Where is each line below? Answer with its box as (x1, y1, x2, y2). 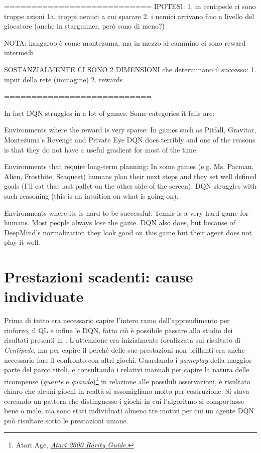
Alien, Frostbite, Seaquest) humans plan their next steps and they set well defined (4, 171, 257, 181)
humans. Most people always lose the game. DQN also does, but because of (4, 217, 235, 228)
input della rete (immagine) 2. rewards (4, 74, 123, 84)
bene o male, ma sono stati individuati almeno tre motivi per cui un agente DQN (4, 405, 254, 416)
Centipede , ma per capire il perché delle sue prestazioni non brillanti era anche (4, 344, 245, 355)
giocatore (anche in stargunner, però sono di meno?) (4, 21, 165, 31)
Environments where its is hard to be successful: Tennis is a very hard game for (4, 207, 249, 218)
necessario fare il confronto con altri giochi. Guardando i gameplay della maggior (4, 354, 252, 365)
